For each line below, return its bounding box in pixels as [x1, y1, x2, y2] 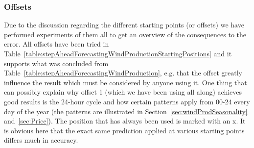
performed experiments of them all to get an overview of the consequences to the [4, 29, 246, 39]
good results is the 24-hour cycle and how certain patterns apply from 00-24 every [4, 96, 250, 106]
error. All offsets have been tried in [4, 39, 109, 49]
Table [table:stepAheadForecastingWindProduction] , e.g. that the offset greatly [4, 68, 242, 78]
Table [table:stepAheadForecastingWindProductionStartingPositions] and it [4, 49, 232, 58]
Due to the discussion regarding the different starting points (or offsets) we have [4, 20, 244, 30]
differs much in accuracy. [4, 135, 78, 145]
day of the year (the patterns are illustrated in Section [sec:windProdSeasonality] [4, 106, 248, 116]
